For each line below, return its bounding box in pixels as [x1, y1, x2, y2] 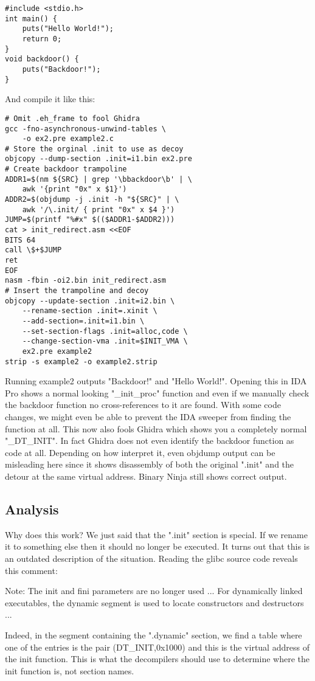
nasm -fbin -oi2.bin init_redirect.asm [5, 276, 166, 285]
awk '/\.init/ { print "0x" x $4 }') [22, 205, 175, 214]
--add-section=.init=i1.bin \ [22, 316, 145, 325]
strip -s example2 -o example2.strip [5, 357, 157, 366]
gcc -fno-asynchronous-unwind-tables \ [5, 124, 166, 133]
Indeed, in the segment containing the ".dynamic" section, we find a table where [5, 628, 302, 641]
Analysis [5, 499, 59, 518]
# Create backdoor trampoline [5, 165, 127, 174]
